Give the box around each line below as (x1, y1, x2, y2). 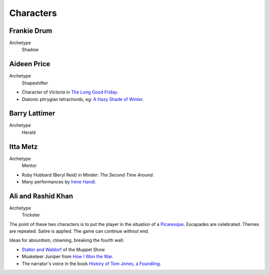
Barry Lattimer (9, 109, 55, 117)
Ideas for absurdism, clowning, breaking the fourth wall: (9, 237, 124, 243)
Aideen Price (9, 60, 50, 68)
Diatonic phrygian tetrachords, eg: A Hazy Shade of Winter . (21, 96, 144, 102)
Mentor (21, 162, 37, 168)
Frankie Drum (9, 26, 52, 35)
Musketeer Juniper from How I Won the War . (21, 253, 113, 259)
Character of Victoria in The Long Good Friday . (21, 89, 118, 95)
